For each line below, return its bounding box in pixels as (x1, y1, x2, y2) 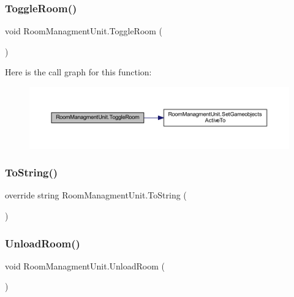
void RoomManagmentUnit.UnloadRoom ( (5, 259, 165, 272)
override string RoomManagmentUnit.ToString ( (5, 189, 187, 201)
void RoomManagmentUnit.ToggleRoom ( (5, 24, 163, 37)
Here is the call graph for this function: (5, 66, 152, 78)
